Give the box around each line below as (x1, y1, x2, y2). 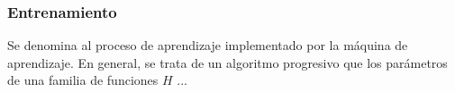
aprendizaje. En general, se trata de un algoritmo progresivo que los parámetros (7, 53, 448, 71)
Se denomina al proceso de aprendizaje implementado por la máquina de (7, 36, 408, 54)
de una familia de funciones (7, 71, 159, 89)
